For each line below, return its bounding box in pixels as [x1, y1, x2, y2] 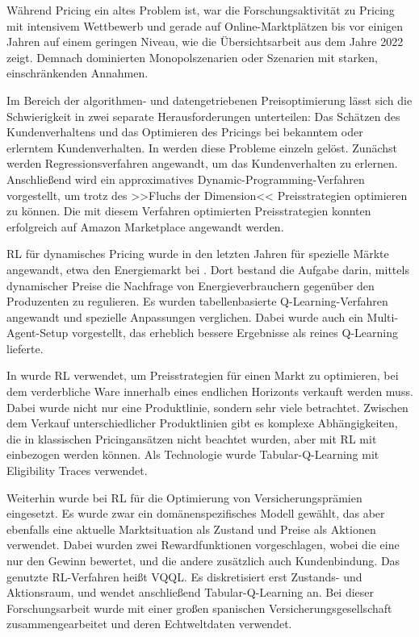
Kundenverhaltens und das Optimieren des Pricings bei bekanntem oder [6, 123, 363, 140]
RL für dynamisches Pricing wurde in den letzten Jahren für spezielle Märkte [6, 245, 389, 262]
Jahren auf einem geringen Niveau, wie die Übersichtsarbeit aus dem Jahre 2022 [6, 33, 404, 50]
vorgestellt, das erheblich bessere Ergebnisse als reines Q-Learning [71, 324, 398, 341]
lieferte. [6, 339, 44, 356]
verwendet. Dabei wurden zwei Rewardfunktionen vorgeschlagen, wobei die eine [6, 536, 400, 553]
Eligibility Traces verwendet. [6, 462, 148, 479]
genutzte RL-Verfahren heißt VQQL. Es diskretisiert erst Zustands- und [6, 568, 362, 585]
